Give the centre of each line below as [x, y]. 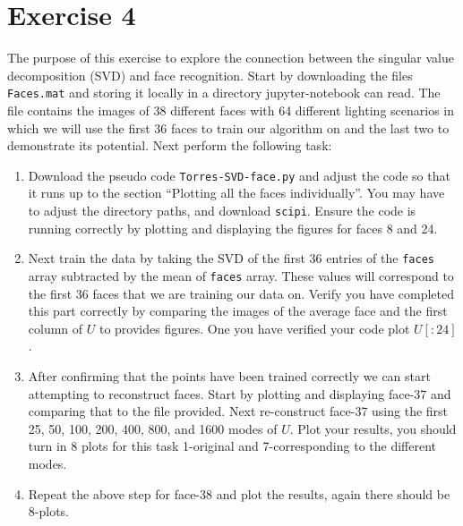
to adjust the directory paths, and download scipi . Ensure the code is [222, 210]
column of [56, 328]
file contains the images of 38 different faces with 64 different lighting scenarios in [231, 110]
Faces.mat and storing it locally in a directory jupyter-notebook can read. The [224, 93]
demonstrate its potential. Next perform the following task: [170, 145]
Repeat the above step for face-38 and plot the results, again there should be [239, 493]
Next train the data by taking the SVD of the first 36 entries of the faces [231, 258]
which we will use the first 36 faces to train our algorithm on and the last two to [228, 127]
